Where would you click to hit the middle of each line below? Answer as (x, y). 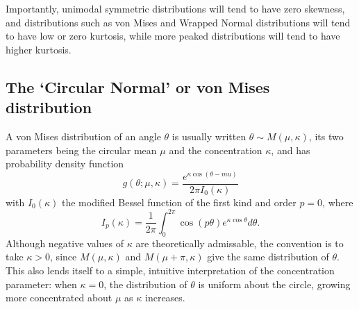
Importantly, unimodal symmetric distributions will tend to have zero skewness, (175, 8)
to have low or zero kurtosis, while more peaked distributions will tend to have (173, 36)
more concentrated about (59, 298)
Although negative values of (65, 243)
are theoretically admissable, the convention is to (240, 243)
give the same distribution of (268, 257)
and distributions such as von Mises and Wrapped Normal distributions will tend (178, 22)
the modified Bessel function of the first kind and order (179, 202)
